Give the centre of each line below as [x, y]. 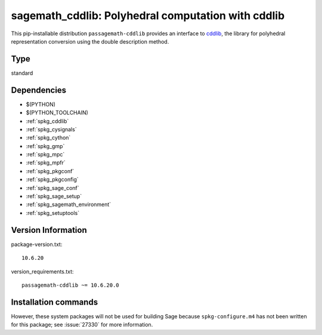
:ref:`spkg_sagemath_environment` [69, 205]
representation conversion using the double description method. [90, 41]
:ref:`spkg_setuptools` [53, 213]
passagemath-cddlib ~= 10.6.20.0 [70, 285]
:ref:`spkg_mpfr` [46, 163]
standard [22, 73]
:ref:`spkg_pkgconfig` [52, 180]
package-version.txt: [37, 244]
